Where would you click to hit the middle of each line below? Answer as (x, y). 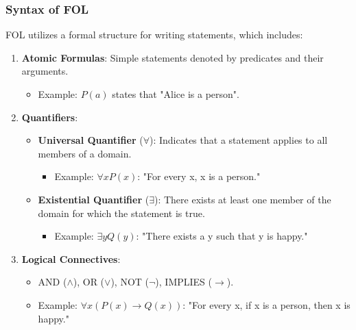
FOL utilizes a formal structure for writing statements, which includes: (154, 35)
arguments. (45, 71)
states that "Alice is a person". (176, 94)
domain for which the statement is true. (121, 213)
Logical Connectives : (71, 258)
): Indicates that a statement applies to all (238, 140)
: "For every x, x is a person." (199, 176)
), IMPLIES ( (184, 282)
